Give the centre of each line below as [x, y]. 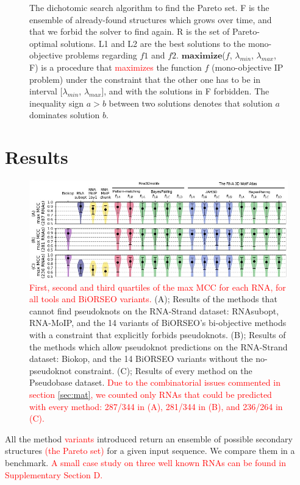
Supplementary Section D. [54, 474]
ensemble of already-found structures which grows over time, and [151, 19]
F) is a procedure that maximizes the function [116, 67]
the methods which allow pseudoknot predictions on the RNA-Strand [159, 346]
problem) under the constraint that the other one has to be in [145, 79]
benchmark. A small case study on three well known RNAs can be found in [146, 462]
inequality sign [57, 103]
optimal [44, 43]
